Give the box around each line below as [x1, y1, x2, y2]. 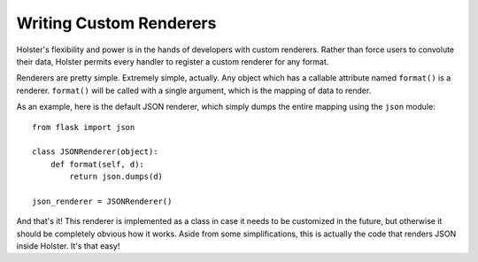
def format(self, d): [50, 159, 145, 169]
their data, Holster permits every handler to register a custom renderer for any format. [16, 56, 329, 66]
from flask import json [32, 122, 135, 132]
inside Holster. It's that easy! [16, 241, 120, 251]
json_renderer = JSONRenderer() [32, 196, 173, 206]
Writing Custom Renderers [16, 13, 217, 33]
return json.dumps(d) [69, 172, 164, 181]
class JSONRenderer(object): [32, 147, 158, 157]
